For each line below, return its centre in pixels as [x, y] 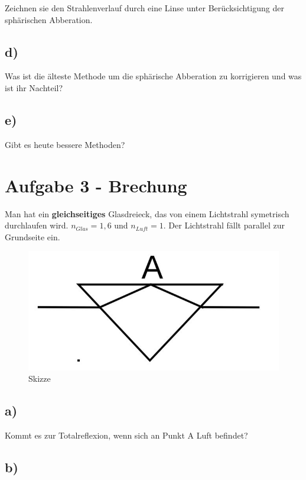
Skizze [40, 378]
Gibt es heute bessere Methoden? [65, 144]
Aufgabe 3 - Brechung [96, 185]
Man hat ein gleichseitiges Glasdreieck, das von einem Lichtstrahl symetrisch [147, 213]
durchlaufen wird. [37, 225]
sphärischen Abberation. [49, 19]
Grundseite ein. [32, 236]
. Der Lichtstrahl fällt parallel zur [224, 225]
